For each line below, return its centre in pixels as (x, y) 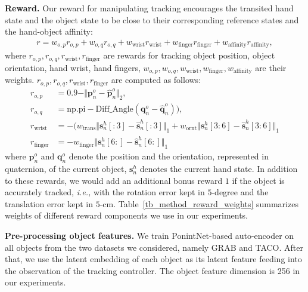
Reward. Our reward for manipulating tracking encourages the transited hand (149, 8)
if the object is (258, 180)
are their (271, 67)
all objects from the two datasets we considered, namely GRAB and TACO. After (154, 247)
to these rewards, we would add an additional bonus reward (114, 180)
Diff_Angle (114, 110)
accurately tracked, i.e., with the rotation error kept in (105, 192)
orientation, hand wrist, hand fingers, (73, 67)
